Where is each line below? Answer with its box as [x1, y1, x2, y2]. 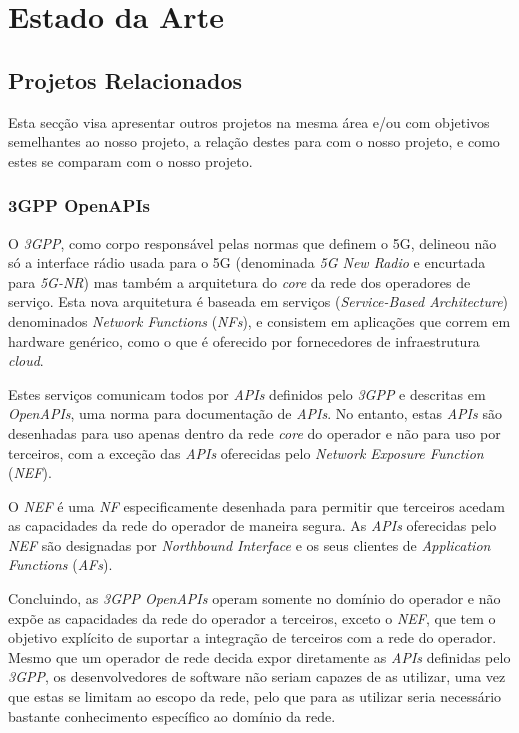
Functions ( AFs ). [8, 554, 113, 575]
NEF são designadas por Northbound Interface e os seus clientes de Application [8, 534, 491, 555]
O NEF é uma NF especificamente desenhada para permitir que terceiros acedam [8, 495, 505, 516]
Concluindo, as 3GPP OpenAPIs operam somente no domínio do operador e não [8, 588, 501, 609]
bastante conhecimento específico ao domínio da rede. [8, 705, 336, 726]
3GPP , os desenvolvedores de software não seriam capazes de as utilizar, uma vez [8, 666, 506, 687]
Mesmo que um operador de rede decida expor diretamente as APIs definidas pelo [8, 646, 511, 667]
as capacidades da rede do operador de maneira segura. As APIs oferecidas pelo [8, 515, 497, 536]
